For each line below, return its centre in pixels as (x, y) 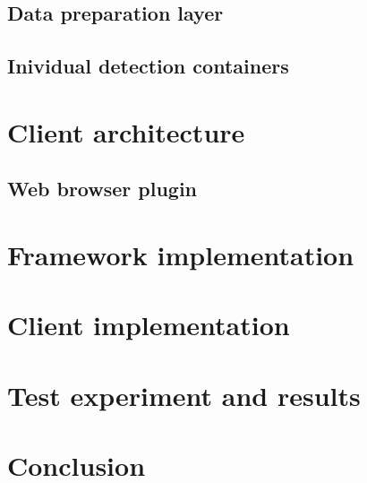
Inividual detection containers (148, 66)
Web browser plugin (102, 189)
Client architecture (126, 131)
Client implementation (149, 325)
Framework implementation (181, 254)
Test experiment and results (184, 395)
